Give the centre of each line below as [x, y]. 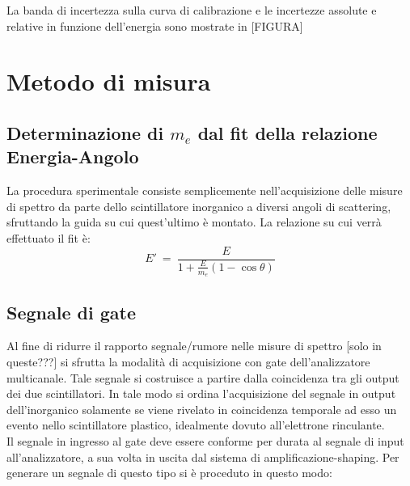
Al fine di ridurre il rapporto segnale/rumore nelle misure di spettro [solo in [194, 346]
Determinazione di [85, 132]
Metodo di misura [109, 81]
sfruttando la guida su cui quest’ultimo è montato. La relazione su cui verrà [194, 222]
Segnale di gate [71, 312]
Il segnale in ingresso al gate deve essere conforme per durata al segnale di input [205, 440]
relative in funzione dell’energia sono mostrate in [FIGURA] [155, 25]
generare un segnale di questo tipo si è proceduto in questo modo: [169, 473]
